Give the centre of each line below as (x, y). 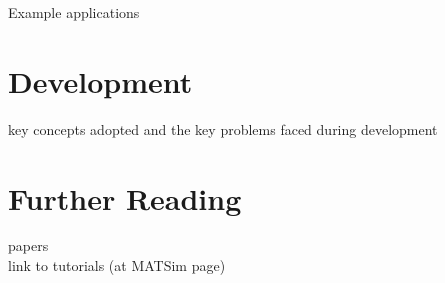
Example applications (74, 12)
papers (28, 245)
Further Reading (125, 197)
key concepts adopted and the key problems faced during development (223, 128)
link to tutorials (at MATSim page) (117, 265)
